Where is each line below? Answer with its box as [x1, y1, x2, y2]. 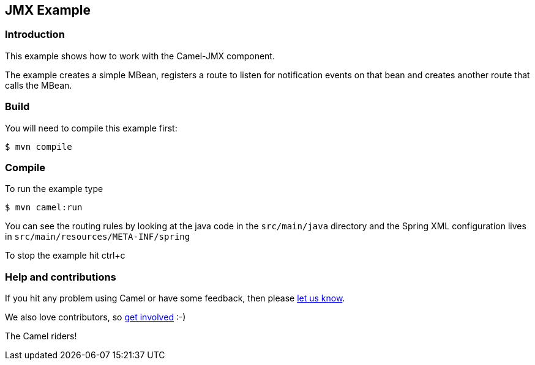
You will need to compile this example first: [5, 122, 178, 133]
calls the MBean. [5, 79, 72, 90]
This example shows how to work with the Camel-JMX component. [5, 50, 275, 61]
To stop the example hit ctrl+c [5, 250, 125, 261]
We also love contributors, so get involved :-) [5, 312, 186, 323]
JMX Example [5, 2, 91, 18]
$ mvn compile [5, 141, 72, 152]
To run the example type [5, 183, 103, 194]
